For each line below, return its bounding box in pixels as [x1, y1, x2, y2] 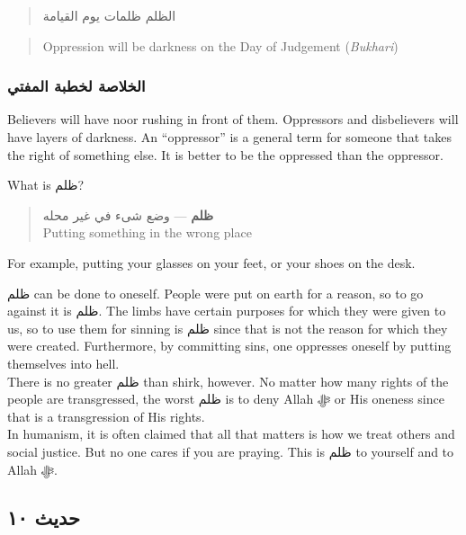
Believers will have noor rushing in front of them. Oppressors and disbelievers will [7, 110, 459, 129]
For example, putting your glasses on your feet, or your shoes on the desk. [7, 253, 416, 272]
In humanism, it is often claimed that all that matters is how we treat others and [7, 424, 455, 443]
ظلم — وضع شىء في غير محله [42, 205, 214, 224]
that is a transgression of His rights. [7, 406, 205, 425]
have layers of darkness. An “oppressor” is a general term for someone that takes [7, 128, 452, 146]
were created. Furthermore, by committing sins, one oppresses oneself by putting [7, 336, 452, 355]
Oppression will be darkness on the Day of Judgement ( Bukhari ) [42, 36, 399, 55]
